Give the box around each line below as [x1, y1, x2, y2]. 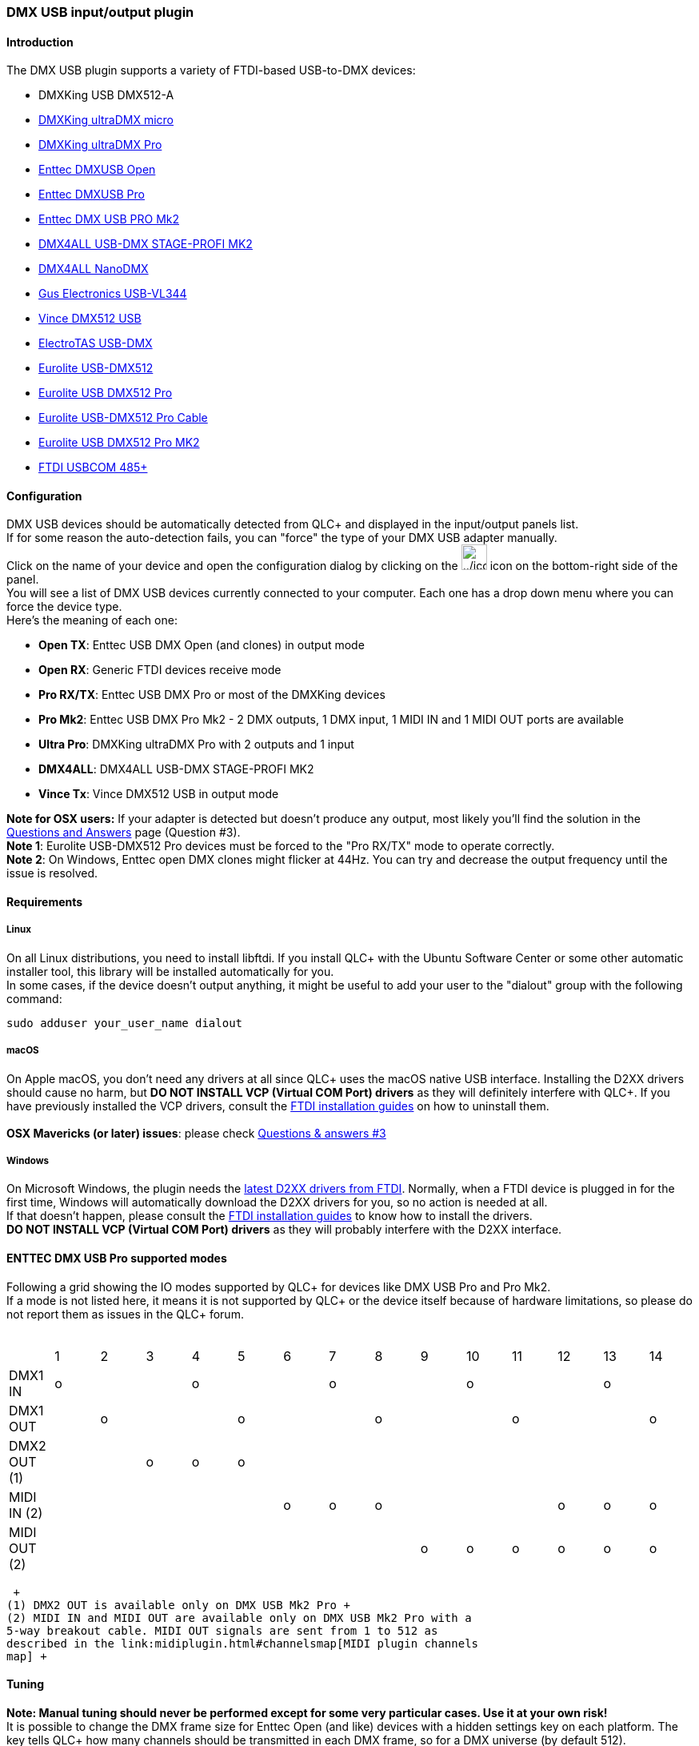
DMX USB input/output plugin [6, 4, 194, 20]
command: [6, 991, 62, 1005]
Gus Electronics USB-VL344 [38, 287, 187, 301]
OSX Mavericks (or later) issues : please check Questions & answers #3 [6, 1126, 386, 1140]
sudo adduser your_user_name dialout [6, 1016, 243, 1030]
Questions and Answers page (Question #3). [6, 825, 241, 840]
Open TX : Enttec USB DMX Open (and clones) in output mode [38, 638, 365, 652]
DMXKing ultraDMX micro [38, 113, 174, 127]
